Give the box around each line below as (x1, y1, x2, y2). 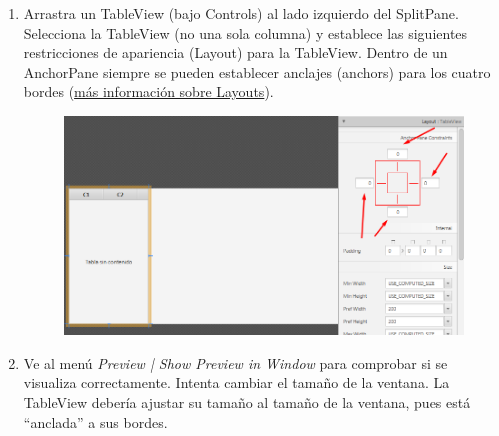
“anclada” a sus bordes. (23, 411, 168, 432)
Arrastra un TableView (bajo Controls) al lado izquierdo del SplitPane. (23, 3, 459, 23)
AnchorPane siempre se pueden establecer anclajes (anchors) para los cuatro (23, 61, 491, 82)
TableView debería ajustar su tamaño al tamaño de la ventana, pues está (23, 391, 471, 412)
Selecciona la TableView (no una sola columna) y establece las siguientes (23, 22, 468, 43)
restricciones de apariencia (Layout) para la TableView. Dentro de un (23, 42, 448, 63)
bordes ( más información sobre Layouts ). (23, 81, 274, 102)
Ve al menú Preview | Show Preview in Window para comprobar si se (23, 352, 448, 373)
